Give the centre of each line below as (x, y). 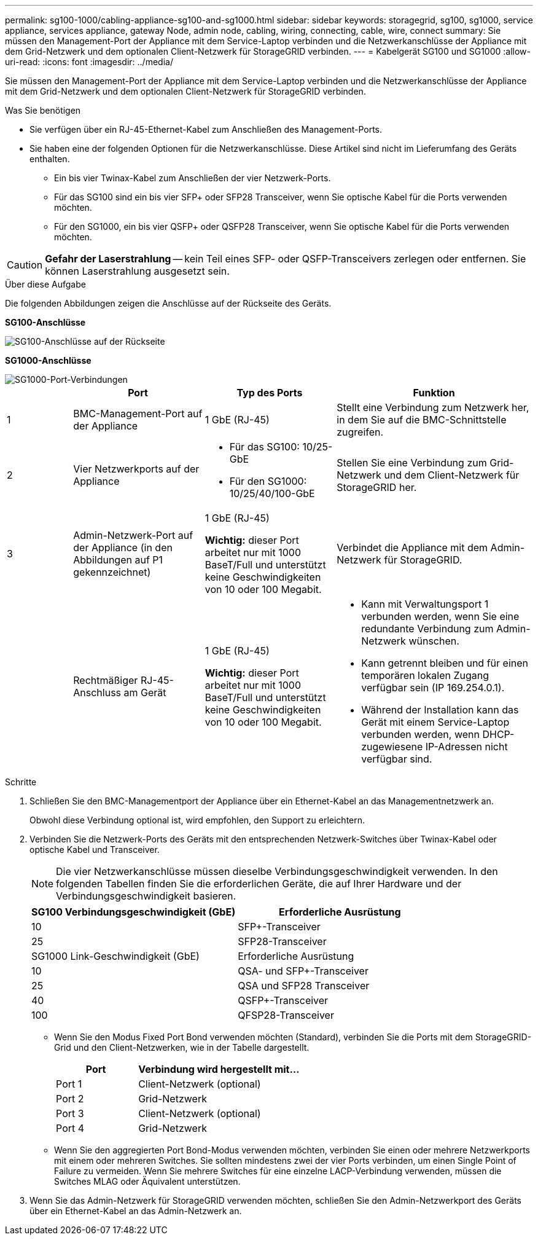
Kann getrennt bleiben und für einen (445, 663)
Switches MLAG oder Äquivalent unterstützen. (147, 1181)
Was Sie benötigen (43, 110)
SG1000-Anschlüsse (48, 360)
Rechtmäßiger (106, 680)
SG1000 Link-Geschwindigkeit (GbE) (115, 956)
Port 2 (70, 1099)
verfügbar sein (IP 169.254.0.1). (433, 688)
